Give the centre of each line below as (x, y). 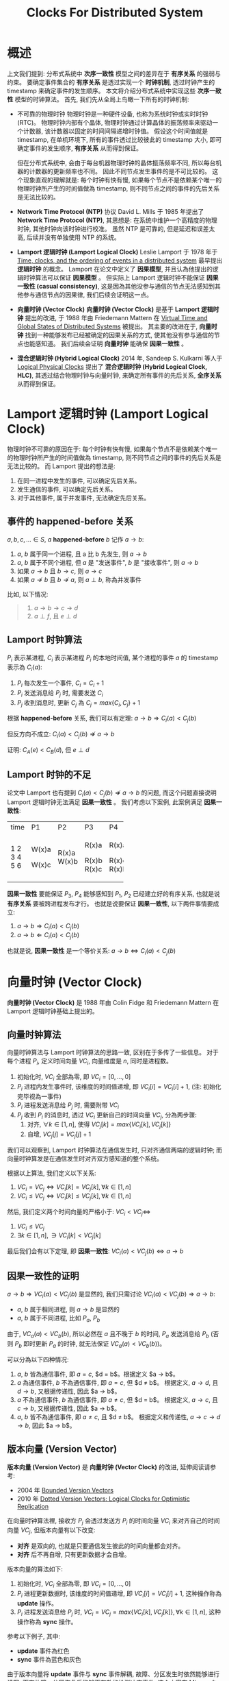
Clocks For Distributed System (115, 13)
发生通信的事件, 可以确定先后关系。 (67, 489)
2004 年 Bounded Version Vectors (65, 1490)
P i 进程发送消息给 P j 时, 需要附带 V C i (68, 1105)
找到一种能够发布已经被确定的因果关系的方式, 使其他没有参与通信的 (119, 335)
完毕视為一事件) (39, 1096)
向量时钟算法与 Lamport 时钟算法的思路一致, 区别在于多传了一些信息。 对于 (113, 1052)
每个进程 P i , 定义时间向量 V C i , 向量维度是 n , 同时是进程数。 (90, 1062)
